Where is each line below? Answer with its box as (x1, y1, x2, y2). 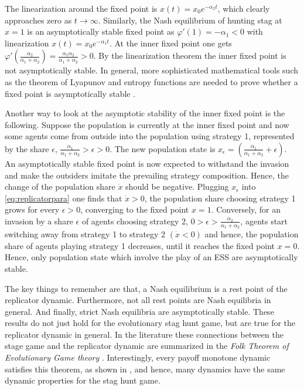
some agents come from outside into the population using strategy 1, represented (5, 130, 295, 142)
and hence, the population (204, 228, 299, 240)
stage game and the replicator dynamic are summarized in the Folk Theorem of (5, 339, 289, 352)
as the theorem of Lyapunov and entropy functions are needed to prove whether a (5, 75, 298, 88)
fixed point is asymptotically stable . (5, 87, 136, 99)
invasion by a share (5, 214, 73, 227)
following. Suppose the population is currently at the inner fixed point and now (5, 118, 289, 130)
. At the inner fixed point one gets (109, 36, 232, 49)
